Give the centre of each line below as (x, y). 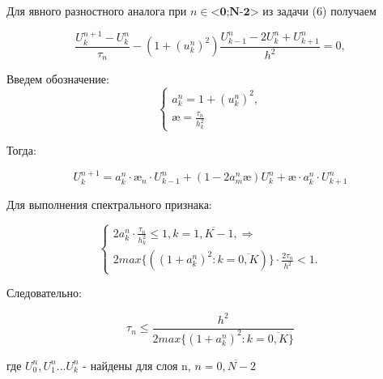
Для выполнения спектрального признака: (109, 204)
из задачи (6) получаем (319, 11)
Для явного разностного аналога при (97, 11)
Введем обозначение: (58, 79)
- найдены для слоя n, (137, 365)
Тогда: (21, 149)
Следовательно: (44, 293)
